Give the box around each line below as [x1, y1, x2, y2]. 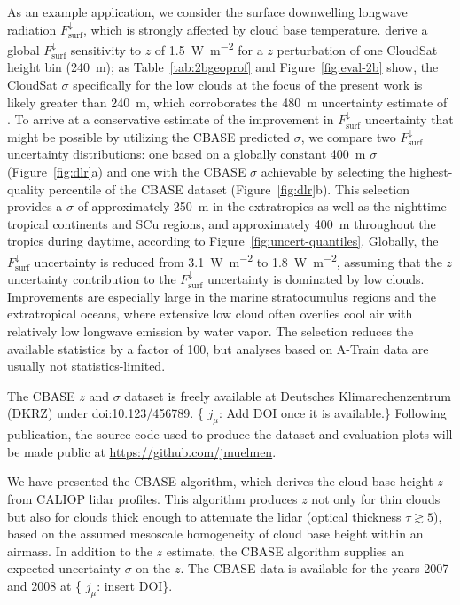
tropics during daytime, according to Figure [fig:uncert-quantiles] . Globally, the [7, 232, 439, 250]
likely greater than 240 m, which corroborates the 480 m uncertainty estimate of [7, 92, 448, 111]
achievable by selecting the [261, 162, 406, 180]
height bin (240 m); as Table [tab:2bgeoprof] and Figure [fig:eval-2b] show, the [7, 58, 439, 76]
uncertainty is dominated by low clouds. [207, 270, 425, 288]
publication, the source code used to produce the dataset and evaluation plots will [7, 425, 453, 444]
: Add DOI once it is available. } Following [218, 404, 447, 422]
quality [7, 179, 45, 198]
